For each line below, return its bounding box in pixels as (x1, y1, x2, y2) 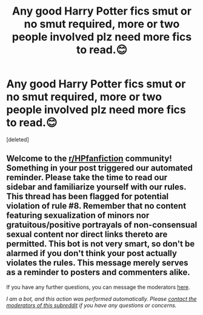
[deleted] (6, 135, 29, 143)
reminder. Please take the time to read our (6, 172, 168, 183)
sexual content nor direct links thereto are (6, 229, 168, 240)
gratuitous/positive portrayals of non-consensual (6, 220, 198, 230)
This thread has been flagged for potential (6, 191, 169, 202)
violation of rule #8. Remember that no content (6, 201, 187, 211)
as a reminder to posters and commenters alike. (6, 267, 191, 277)
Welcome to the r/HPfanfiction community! (6, 154, 173, 164)
